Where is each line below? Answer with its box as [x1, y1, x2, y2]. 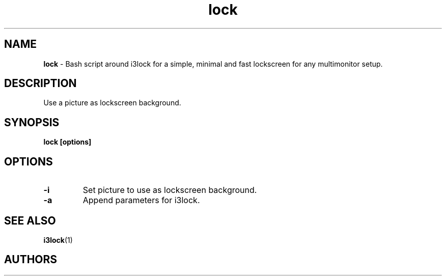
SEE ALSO [4, 214, 56, 227]
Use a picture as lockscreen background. [43, 98, 181, 107]
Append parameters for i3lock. [82, 195, 200, 206]
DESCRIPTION [4, 77, 77, 90]
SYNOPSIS [4, 116, 60, 129]
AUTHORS [4, 253, 58, 266]
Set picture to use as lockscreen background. [82, 185, 257, 195]
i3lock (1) [43, 235, 73, 244]
